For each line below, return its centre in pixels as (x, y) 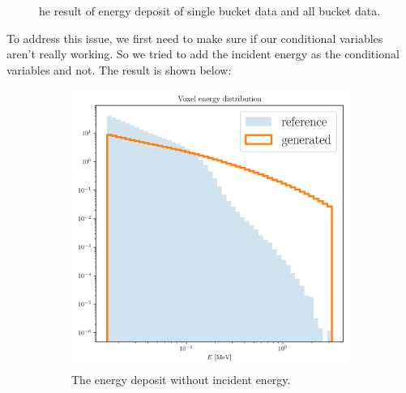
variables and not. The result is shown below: (119, 69)
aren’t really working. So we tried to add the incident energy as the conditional (203, 54)
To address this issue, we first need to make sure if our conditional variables (195, 38)
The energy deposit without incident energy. (181, 379)
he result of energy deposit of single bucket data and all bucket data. (210, 11)
